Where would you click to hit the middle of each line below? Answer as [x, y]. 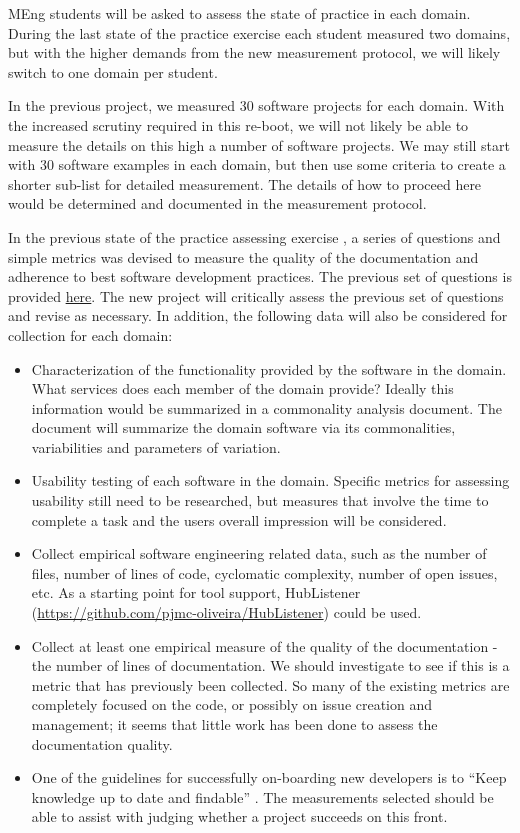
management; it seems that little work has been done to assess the [234, 724]
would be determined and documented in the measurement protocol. [217, 203]
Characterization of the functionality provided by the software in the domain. [269, 368]
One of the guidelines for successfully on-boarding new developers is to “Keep [269, 777]
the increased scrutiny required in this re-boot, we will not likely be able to [238, 124]
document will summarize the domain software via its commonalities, [243, 427]
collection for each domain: [90, 334]
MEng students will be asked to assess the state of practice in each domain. [239, 13]
